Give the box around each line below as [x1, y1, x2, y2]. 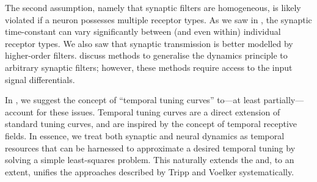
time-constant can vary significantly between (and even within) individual [5, 25, 281, 38]
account [5, 105, 34, 118]
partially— [263, 93, 304, 106]
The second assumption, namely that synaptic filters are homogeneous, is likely [5, 1, 301, 13]
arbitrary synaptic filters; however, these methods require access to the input [5, 60, 293, 73]
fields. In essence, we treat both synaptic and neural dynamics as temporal [5, 129, 285, 142]
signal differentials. [5, 73, 75, 86]
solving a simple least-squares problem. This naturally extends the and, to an [5, 153, 294, 166]
